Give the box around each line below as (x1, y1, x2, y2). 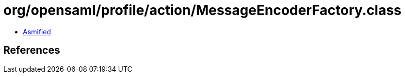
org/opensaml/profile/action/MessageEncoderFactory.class (3, 2, 402, 18)
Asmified (23, 27, 51, 36)
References (3, 44, 60, 57)
